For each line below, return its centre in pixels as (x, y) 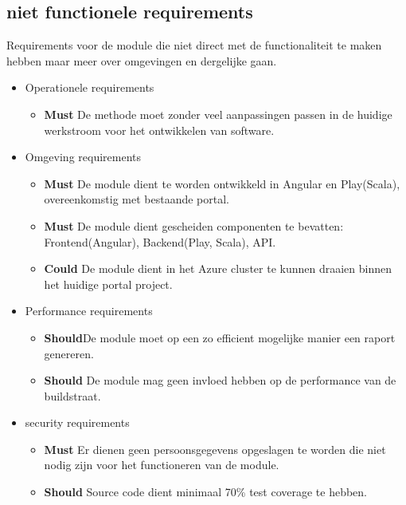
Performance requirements (89, 311)
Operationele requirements (90, 87)
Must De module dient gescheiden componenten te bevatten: (194, 225)
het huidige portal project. (108, 284)
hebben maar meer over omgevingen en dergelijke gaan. (142, 60)
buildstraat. (72, 395)
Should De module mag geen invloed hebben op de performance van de (220, 380)
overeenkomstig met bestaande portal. (137, 199)
